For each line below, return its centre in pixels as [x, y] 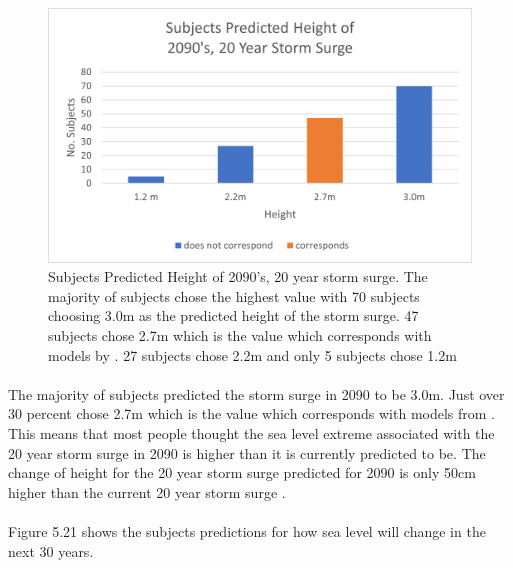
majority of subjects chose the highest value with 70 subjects [234, 295]
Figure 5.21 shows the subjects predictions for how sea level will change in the [247, 530]
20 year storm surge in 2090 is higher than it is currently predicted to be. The [247, 452]
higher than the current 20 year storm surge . [147, 491]
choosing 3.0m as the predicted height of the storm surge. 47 [233, 315]
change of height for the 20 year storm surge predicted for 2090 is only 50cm [242, 472]
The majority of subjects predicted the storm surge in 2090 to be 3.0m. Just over [256, 393]
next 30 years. [51, 550]
